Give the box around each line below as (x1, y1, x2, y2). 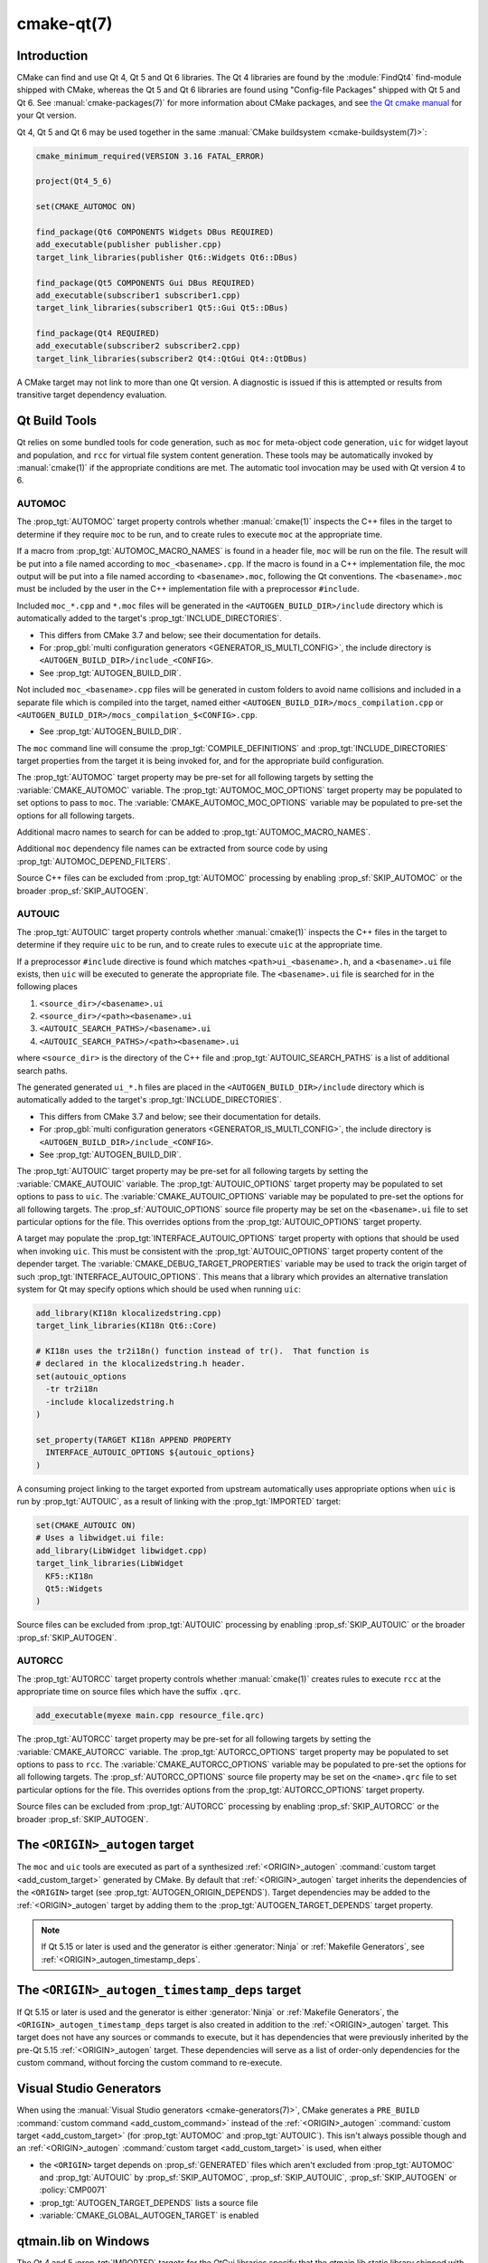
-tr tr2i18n (45, 1384, 99, 1394)
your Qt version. (16, 110, 77, 121)
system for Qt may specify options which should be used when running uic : (16, 1284, 302, 1294)
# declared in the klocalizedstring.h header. (35, 1359, 246, 1369)
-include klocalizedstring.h (45, 1397, 175, 1407)
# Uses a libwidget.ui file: (35, 1533, 165, 1543)
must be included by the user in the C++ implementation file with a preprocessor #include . (16, 584, 360, 595)
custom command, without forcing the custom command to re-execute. (16, 2058, 283, 2068)
